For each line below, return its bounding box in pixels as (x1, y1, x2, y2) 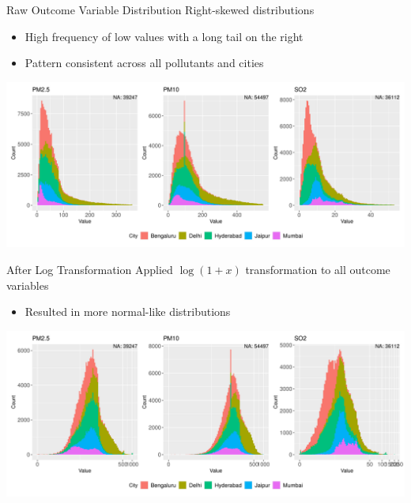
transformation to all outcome (245, 261, 390, 278)
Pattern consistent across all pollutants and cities (25, 54, 264, 71)
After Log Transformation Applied (6, 261, 173, 278)
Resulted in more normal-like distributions (25, 303, 231, 320)
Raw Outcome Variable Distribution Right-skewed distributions (6, 2, 315, 17)
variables (6, 276, 49, 293)
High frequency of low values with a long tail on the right (25, 28, 304, 44)
